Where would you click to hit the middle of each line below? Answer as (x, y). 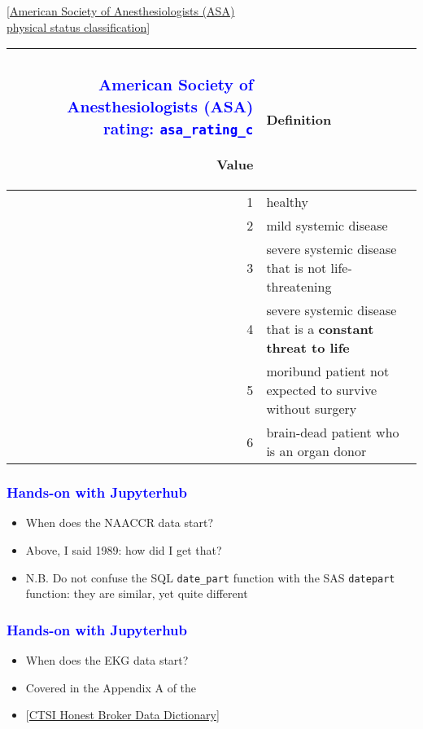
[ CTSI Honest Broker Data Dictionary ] (122, 715)
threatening (299, 287)
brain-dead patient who (333, 433)
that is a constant (320, 329)
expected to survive (322, 390)
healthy (287, 202)
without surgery (312, 409)
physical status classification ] (78, 26)
